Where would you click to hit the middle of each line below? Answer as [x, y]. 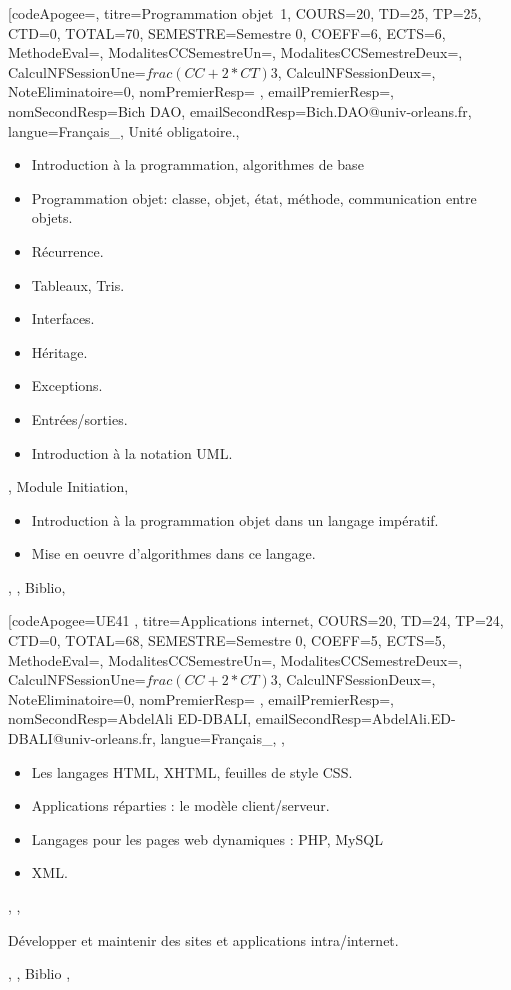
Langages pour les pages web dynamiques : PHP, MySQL [207, 838]
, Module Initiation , [68, 486]
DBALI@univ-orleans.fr [80, 738]
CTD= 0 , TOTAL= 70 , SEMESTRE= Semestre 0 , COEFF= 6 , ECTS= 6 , [227, 32]
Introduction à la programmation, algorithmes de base [197, 164]
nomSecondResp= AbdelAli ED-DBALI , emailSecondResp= [190, 718]
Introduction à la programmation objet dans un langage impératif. [235, 519]
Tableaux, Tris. [78, 284]
